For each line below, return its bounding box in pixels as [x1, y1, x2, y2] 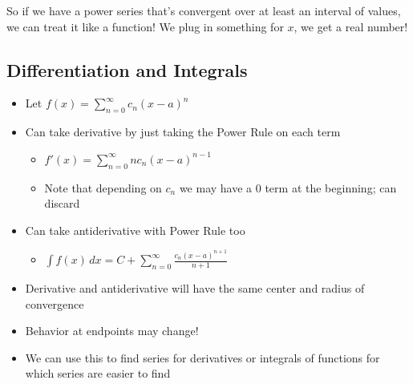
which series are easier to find [25, 365, 171, 382]
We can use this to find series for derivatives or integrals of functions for [25, 349, 380, 366]
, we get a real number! [294, 18, 408, 34]
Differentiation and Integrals [6, 57, 248, 82]
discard [44, 195, 80, 212]
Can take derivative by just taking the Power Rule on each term [25, 123, 341, 140]
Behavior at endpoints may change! [25, 322, 199, 339]
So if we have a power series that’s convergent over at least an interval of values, [6, 2, 401, 18]
